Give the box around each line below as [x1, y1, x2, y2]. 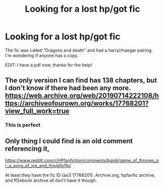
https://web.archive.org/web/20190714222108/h [5, 92, 159, 100]
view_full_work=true [5, 107, 70, 115]
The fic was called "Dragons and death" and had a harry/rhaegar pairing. [5, 47, 153, 53]
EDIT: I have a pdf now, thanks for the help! [5, 62, 92, 68]
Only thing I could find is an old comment [5, 136, 133, 145]
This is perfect [5, 122, 41, 129]
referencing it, [5, 144, 50, 153]
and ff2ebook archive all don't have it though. [5, 178, 97, 184]
